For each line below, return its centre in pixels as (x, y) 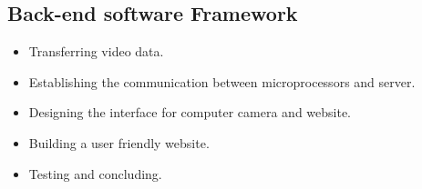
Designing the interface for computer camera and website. (190, 112)
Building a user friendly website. (119, 142)
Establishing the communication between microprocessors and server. (222, 81)
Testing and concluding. (95, 173)
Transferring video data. (96, 51)
